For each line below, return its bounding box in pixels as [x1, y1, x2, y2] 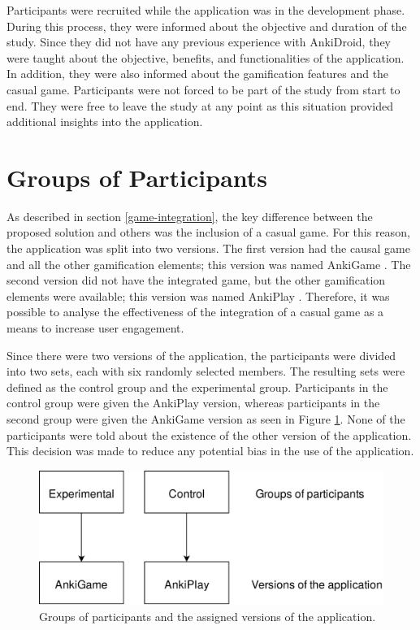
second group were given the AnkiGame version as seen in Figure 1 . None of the [6, 411, 405, 427]
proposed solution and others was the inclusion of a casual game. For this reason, [6, 224, 410, 241]
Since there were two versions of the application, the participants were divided [6, 346, 396, 363]
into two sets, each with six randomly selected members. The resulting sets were [6, 363, 405, 380]
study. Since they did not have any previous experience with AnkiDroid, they [6, 33, 392, 50]
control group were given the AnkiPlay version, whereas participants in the [6, 394, 380, 411]
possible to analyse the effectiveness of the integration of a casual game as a [6, 303, 384, 320]
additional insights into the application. [6, 113, 203, 130]
